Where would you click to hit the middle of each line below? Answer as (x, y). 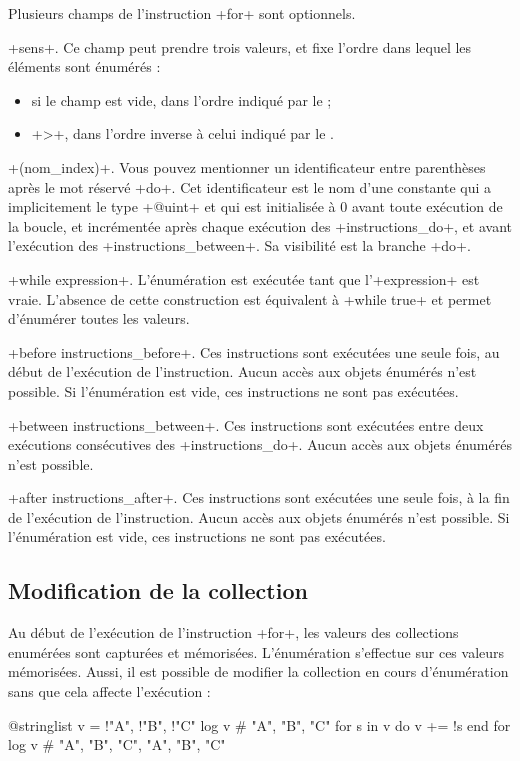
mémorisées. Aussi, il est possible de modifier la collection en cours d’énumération (258, 671)
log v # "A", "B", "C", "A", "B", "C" (117, 744)
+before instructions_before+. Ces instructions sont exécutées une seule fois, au (254, 351)
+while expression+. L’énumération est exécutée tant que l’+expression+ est (244, 278)
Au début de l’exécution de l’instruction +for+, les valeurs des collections (233, 632)
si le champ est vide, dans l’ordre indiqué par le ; (181, 99)
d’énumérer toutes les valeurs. (99, 318)
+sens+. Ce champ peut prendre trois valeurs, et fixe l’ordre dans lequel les (240, 46)
